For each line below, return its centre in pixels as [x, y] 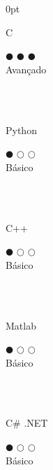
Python [21, 130]
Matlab [21, 325]
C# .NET [27, 423]
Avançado [26, 69]
